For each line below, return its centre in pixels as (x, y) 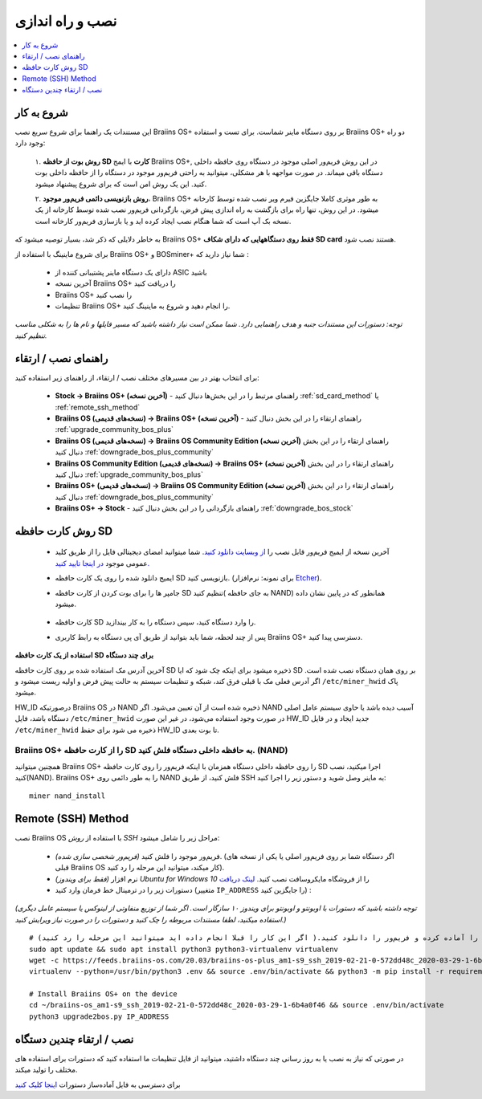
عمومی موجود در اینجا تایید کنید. (102, 563)
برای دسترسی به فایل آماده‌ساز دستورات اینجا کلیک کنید (98, 1085)
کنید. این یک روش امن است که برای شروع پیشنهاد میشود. (121, 184)
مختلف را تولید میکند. (46, 1070)
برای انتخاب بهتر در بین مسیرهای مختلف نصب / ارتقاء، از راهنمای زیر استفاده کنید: (137, 377)
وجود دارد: (30, 143)
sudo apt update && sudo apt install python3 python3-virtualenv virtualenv (184, 949)
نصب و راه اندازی (66, 21)
